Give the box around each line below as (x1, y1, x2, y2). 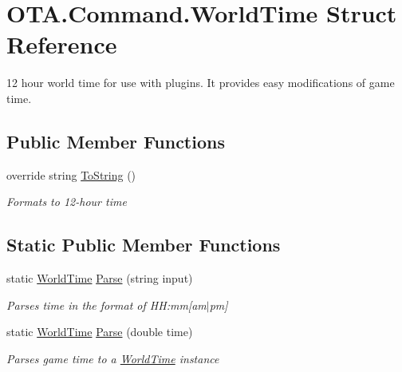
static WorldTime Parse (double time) (6, 323, 193, 340)
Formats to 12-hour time (6, 193, 127, 210)
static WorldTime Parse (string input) (6, 270, 193, 287)
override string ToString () (6, 166, 136, 183)
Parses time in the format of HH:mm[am (6, 296, 207, 313)
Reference (6, 28, 117, 61)
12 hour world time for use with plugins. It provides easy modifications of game (6, 74, 395, 91)
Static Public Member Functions (6, 232, 281, 257)
